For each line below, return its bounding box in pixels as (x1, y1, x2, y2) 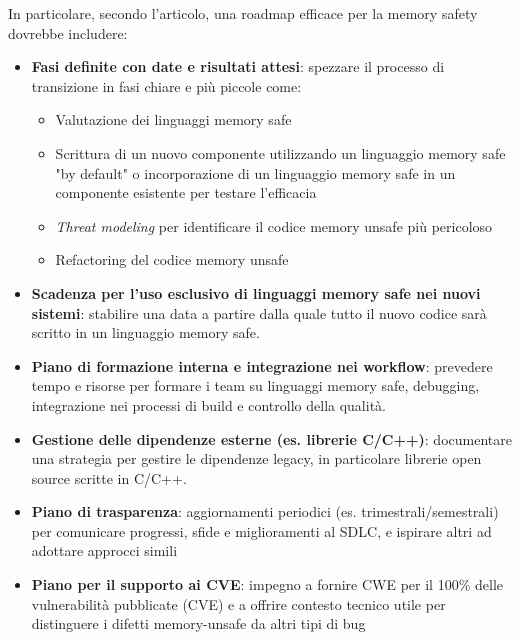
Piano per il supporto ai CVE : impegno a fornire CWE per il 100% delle (31, 574, 503, 595)
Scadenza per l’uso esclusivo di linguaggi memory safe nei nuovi (31, 282, 481, 303)
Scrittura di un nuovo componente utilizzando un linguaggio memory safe (55, 142, 506, 163)
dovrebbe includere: (8, 22, 128, 43)
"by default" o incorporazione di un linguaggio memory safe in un (55, 162, 456, 183)
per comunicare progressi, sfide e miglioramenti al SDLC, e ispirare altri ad (31, 520, 492, 541)
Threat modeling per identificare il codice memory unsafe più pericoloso (55, 215, 493, 236)
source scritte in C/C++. (31, 467, 187, 488)
